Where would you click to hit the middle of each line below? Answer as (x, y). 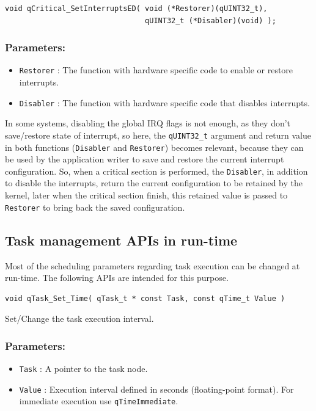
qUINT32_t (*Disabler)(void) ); (211, 20)
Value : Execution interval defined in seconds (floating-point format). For (156, 389)
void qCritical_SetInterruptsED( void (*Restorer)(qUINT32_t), (136, 9)
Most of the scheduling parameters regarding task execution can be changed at (152, 265)
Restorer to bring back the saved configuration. (95, 207)
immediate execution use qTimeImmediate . (99, 401)
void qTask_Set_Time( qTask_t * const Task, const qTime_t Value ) (145, 298)
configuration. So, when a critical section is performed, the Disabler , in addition (156, 171)
